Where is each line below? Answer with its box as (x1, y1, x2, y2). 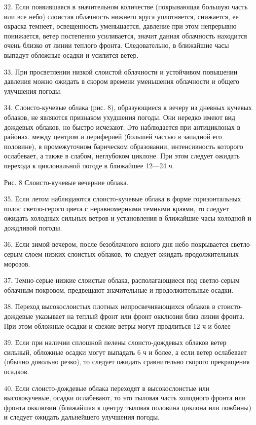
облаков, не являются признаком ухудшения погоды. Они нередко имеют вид (4, 112, 235, 122)
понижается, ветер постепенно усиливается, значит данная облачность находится (4, 30, 247, 40)
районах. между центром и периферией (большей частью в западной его (4, 131, 222, 142)
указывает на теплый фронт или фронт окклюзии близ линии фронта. (35, 311, 245, 321)
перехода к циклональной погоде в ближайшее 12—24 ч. (4, 160, 174, 170)
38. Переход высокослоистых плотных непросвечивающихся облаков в (4, 301, 216, 311)
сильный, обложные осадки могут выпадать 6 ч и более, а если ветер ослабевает (4, 347, 247, 357)
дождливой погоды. (4, 222, 62, 232)
